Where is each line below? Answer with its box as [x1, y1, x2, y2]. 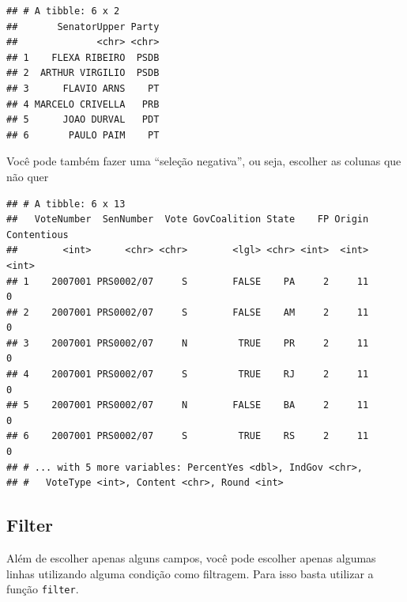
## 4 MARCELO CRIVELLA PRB [6, 98, 160, 110]
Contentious [6, 229, 69, 240]
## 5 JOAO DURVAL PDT [6, 114, 160, 126]
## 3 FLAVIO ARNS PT [6, 82, 160, 94]
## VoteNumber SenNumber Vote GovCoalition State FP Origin [6, 214, 369, 225]
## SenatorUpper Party [6, 21, 160, 32]
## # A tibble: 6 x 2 [6, 6, 120, 17]
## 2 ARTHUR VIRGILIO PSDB [6, 67, 160, 79]
